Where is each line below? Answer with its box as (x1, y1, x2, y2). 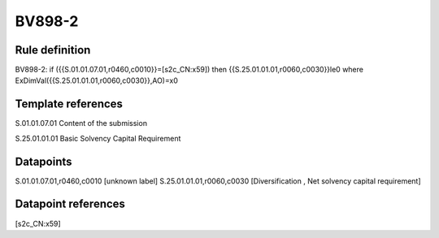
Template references (15, 97, 124, 111)
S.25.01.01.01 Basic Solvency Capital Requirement (15, 133, 181, 143)
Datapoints (15, 154, 72, 168)
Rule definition (15, 43, 91, 57)
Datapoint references (15, 197, 126, 211)
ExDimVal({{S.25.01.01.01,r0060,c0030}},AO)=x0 (15, 76, 178, 85)
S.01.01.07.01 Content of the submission (15, 119, 148, 128)
